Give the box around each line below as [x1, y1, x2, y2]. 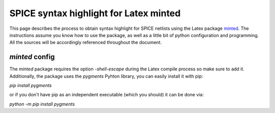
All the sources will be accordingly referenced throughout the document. [9, 40, 162, 46]
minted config [9, 53, 55, 61]
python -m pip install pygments [9, 101, 75, 107]
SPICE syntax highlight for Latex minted [9, 8, 181, 19]
